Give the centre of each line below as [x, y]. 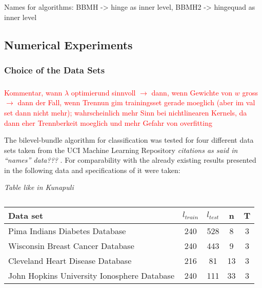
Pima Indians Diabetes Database [67, 231]
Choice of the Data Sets [55, 70]
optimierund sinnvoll [103, 92]
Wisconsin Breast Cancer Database [71, 246]
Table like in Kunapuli [39, 187]
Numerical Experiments [68, 44]
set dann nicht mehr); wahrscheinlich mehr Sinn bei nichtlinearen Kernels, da [126, 112]
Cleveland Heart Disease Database [70, 261]
